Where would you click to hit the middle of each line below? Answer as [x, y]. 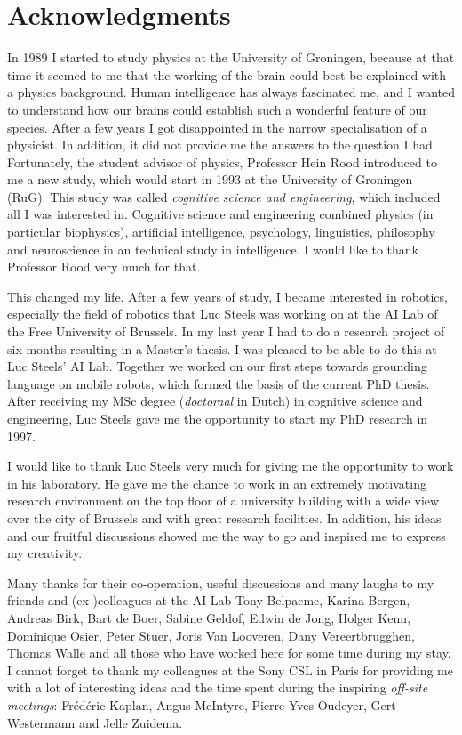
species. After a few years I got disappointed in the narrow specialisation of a [217, 127]
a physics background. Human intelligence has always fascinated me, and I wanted [231, 92]
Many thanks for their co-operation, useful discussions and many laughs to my [221, 582]
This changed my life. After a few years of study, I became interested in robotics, [227, 296]
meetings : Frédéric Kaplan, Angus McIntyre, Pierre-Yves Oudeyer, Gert [202, 704]
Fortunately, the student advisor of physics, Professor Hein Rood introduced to [222, 162]
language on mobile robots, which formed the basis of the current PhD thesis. [219, 383]
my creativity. [45, 553]
